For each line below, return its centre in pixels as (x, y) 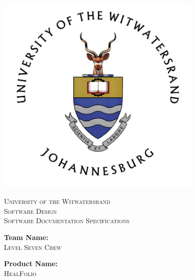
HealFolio (20, 273)
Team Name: (26, 237)
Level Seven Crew (33, 247)
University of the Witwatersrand (57, 201)
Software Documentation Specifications (67, 220)
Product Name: (31, 263)
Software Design (30, 211)
